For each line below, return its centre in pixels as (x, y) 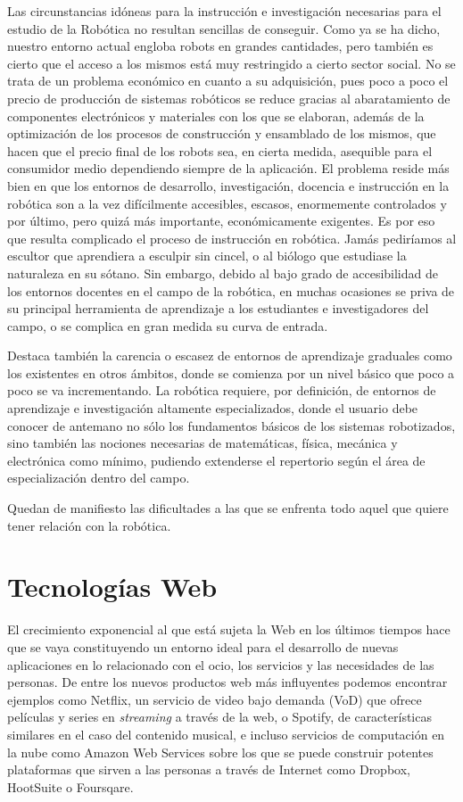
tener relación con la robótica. (89, 525)
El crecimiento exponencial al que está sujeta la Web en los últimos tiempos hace (229, 629)
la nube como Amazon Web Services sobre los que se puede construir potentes (220, 752)
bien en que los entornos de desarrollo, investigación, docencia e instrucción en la (228, 185)
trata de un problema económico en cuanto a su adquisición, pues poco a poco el (228, 81)
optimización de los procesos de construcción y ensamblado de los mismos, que (222, 133)
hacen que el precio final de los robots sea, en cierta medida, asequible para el (220, 150)
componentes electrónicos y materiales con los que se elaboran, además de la (216, 116)
